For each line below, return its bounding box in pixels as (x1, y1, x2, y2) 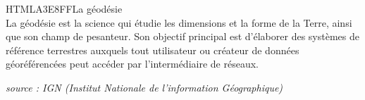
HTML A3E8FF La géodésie (6, 1, 123, 15)
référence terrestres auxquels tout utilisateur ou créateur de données (6, 42, 299, 57)
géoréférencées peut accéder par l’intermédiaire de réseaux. (6, 56, 259, 71)
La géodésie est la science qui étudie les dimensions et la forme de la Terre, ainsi (6, 15, 352, 30)
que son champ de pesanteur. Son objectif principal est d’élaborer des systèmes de (6, 29, 359, 44)
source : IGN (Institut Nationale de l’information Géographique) (6, 80, 283, 94)
